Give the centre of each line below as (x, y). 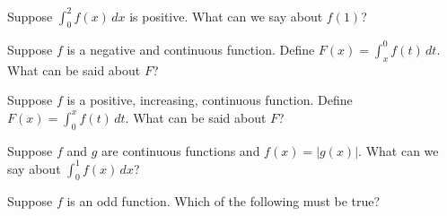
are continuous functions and (181, 150)
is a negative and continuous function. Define (191, 49)
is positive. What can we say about (226, 16)
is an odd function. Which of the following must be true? (223, 201)
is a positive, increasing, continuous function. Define (210, 100)
